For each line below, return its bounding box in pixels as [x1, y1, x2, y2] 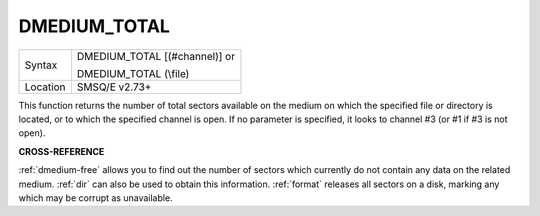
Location [24, 80, 66, 94]
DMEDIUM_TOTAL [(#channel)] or [76, 49, 235, 63]
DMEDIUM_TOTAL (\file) [76, 66, 190, 80]
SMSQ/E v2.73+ [76, 80, 152, 94]
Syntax [24, 58, 58, 72]
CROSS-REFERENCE [18, 145, 105, 157]
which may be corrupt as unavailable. [18, 191, 174, 204]
